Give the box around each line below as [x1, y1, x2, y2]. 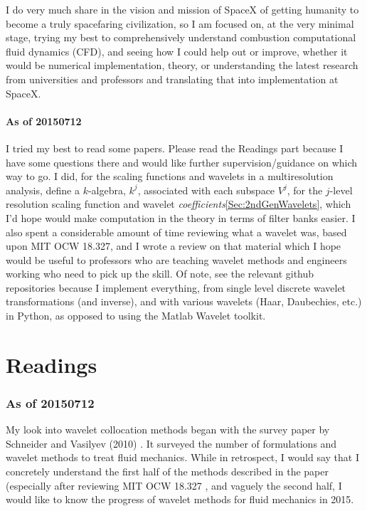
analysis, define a [6, 182, 80, 197]
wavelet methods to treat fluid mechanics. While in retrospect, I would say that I [6, 450, 359, 465]
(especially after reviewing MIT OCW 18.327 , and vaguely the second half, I [6, 478, 342, 492]
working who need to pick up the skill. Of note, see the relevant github [6, 266, 314, 281]
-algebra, [87, 182, 126, 197]
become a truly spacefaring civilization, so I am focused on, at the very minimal [6, 16, 354, 31]
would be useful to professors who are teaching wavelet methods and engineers [6, 252, 347, 267]
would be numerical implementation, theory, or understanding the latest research [6, 58, 358, 73]
